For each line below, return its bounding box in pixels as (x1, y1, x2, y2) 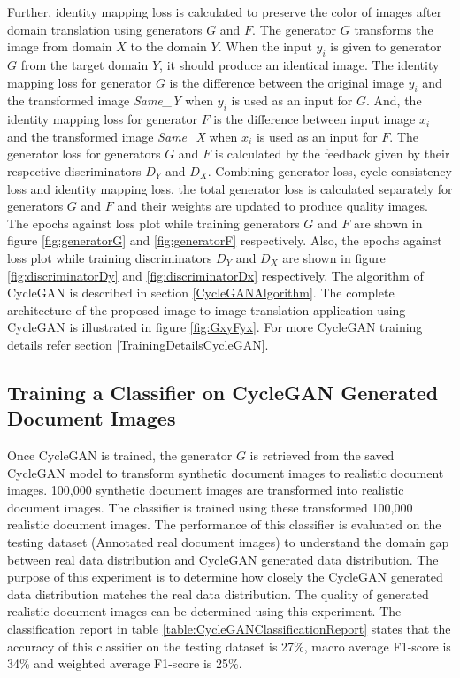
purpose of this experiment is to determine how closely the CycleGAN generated (7, 567, 443, 586)
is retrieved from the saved (249, 446, 395, 465)
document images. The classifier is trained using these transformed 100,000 (7, 497, 413, 516)
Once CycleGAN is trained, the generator (7, 446, 233, 465)
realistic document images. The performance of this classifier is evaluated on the (7, 515, 441, 534)
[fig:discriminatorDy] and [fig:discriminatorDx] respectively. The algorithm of (7, 266, 424, 284)
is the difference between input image (213, 110, 416, 128)
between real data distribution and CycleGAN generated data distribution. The (7, 550, 439, 568)
